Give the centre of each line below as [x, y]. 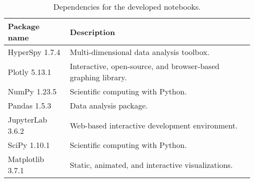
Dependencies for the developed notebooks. [127, 7]
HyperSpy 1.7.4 [34, 52]
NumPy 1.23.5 [32, 91]
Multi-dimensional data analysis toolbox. [139, 52]
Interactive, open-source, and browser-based [145, 66]
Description [92, 32]
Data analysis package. [109, 105]
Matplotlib [26, 159]
